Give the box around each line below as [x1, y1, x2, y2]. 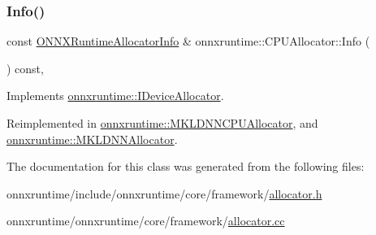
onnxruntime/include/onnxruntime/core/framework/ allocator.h [6, 185, 322, 202]
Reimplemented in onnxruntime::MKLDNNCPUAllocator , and [6, 115, 318, 131]
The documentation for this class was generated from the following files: [6, 158, 365, 175]
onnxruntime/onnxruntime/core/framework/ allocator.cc [6, 212, 285, 229]
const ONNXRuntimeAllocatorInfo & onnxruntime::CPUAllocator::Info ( [6, 33, 370, 50]
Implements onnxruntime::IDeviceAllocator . [6, 87, 224, 104]
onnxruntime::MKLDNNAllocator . [6, 130, 178, 147]
